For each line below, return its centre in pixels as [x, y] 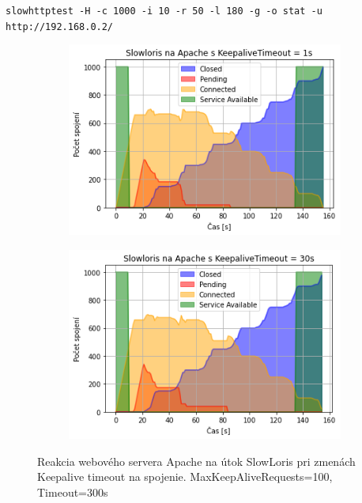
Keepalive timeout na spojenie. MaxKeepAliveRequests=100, [185, 477]
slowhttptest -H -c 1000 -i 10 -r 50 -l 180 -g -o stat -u [164, 11]
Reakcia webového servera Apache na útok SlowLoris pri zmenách [196, 461]
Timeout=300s [73, 492]
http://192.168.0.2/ [60, 26]
